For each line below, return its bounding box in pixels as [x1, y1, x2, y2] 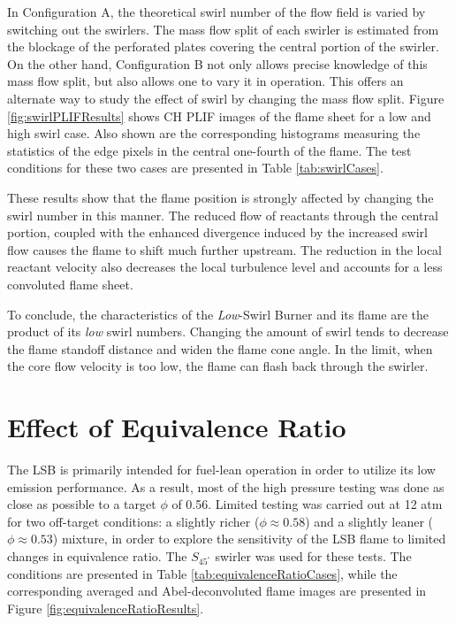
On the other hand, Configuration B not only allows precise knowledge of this [7, 54, 428, 73]
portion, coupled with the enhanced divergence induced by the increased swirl [7, 223, 428, 242]
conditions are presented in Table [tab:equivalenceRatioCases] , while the [7, 564, 398, 582]
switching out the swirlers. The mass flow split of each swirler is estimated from [7, 19, 439, 38]
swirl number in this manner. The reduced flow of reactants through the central [7, 205, 438, 224]
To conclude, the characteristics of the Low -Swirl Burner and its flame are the [7, 304, 429, 323]
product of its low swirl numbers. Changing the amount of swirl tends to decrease [7, 322, 449, 341]
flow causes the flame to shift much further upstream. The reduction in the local [7, 240, 443, 258]
